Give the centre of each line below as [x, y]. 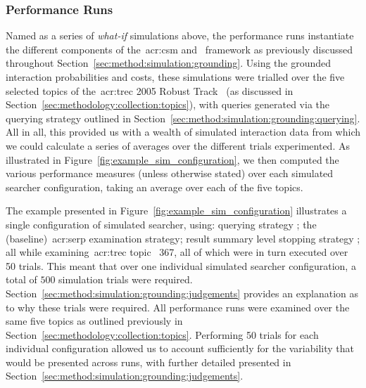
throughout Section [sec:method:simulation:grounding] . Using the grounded [169, 63]
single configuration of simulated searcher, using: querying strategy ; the [161, 224]
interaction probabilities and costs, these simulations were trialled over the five [175, 77]
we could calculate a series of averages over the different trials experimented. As [178, 145]
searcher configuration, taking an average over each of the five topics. [154, 187]
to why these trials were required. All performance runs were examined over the [178, 307]
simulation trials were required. [126, 279]
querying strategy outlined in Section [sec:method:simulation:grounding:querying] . [183, 118]
